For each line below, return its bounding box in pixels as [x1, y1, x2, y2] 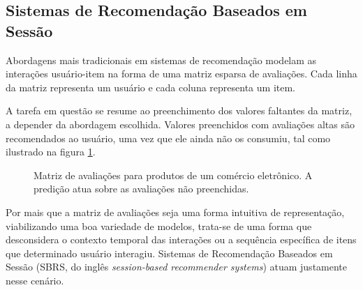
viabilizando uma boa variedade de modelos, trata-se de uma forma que [6, 218, 312, 233]
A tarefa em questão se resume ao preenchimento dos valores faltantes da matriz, [6, 103, 353, 118]
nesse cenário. [6, 273, 64, 287]
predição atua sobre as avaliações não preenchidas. [34, 181, 249, 196]
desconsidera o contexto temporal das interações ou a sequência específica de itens [6, 232, 357, 247]
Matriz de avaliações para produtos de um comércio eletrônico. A [34, 167, 313, 182]
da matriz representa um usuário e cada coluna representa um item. [6, 79, 295, 94]
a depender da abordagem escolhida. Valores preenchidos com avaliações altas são [6, 116, 355, 131]
